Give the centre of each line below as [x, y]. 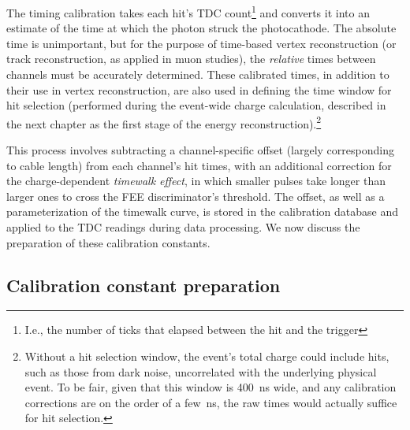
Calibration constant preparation [143, 285]
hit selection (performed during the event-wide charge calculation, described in [196, 105]
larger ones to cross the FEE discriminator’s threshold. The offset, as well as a [196, 196]
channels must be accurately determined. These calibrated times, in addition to [198, 74]
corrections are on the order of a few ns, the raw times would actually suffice [211, 402]
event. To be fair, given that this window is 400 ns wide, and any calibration [211, 387]
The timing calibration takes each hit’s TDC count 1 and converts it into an [188, 11]
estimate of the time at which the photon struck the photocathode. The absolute [201, 28]
